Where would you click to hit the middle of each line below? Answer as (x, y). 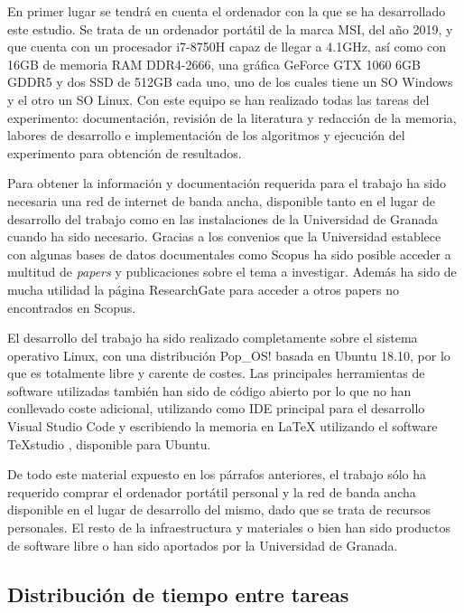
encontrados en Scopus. (72, 307)
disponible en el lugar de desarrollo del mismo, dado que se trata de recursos (219, 509)
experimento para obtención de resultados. (125, 152)
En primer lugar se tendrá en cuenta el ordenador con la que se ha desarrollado (227, 11)
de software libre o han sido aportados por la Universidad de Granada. (203, 545)
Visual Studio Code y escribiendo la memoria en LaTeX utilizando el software (223, 426)
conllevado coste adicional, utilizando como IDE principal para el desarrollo (216, 408)
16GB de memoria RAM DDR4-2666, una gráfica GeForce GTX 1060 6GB (214, 64)
